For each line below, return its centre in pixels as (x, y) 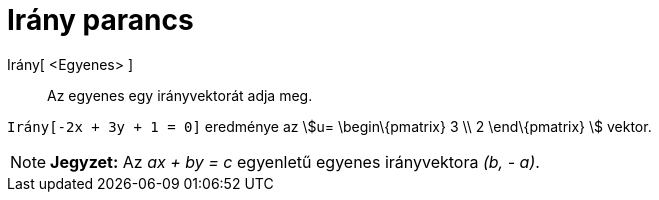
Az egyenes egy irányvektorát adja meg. (180, 95)
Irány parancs (100, 20)
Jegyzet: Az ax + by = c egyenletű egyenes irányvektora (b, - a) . (295, 161)
